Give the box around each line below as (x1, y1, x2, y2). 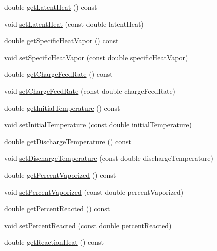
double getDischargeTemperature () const (4, 136, 132, 146)
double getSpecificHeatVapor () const (4, 35, 119, 46)
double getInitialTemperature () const (4, 102, 120, 113)
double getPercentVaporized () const (4, 169, 116, 180)
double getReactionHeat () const (4, 237, 104, 247)
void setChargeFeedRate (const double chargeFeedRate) (4, 85, 176, 96)
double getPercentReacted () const (4, 203, 110, 214)
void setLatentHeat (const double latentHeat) (4, 18, 144, 29)
